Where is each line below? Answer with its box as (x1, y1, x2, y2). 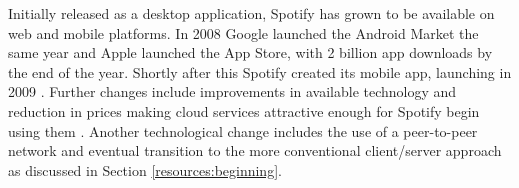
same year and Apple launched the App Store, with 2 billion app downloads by (8, 42, 493, 63)
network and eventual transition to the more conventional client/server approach (8, 140, 502, 161)
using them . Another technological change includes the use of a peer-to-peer (8, 120, 478, 141)
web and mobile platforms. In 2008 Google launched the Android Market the (8, 22, 479, 43)
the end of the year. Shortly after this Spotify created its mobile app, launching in (8, 61, 512, 82)
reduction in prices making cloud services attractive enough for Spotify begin (8, 100, 480, 121)
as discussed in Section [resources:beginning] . (8, 159, 282, 180)
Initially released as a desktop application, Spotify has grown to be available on (8, 3, 495, 23)
